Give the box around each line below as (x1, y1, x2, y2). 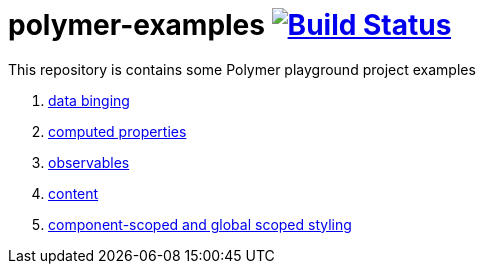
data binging (48, 91, 130, 109)
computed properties (48, 122, 187, 140)
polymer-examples (8, 8, 265, 42)
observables (48, 153, 130, 171)
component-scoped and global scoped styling (48, 215, 352, 233)
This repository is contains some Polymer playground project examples (8, 60, 476, 78)
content (48, 184, 99, 202)
